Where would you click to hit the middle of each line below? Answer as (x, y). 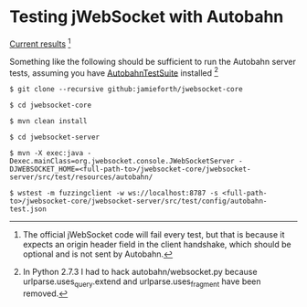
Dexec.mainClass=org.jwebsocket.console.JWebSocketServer (122, 162)
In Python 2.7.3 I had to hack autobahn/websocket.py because (140, 272)
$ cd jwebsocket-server (55, 138)
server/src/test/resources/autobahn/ (81, 177)
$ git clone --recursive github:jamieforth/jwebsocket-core (127, 90)
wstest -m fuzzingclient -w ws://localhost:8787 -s (118, 194)
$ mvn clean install (49, 122)
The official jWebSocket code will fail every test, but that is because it (153, 235)
